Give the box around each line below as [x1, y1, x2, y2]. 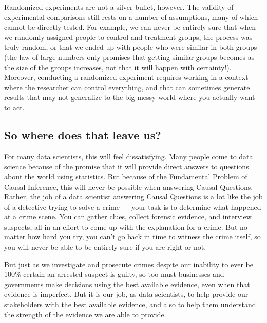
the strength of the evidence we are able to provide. [4, 309, 166, 319]
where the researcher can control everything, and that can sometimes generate [4, 82, 250, 92]
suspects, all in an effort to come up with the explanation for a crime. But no [4, 221, 247, 232]
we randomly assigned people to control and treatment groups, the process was [4, 31, 253, 42]
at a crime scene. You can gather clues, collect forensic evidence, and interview [4, 211, 252, 222]
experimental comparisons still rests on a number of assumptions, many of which [4, 11, 258, 22]
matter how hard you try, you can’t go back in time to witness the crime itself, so [4, 231, 261, 242]
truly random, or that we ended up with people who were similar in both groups [4, 42, 257, 52]
